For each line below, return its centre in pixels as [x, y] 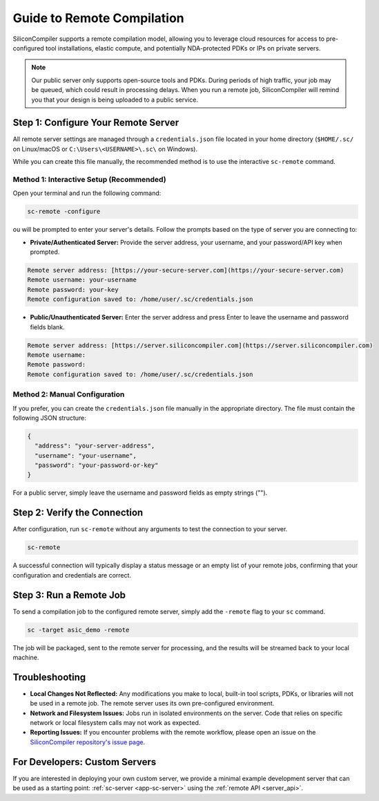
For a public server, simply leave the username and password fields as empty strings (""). [140, 493]
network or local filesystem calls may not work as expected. [115, 723]
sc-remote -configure [64, 212]
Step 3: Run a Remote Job [69, 595]
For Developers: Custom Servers [85, 762]
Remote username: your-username [82, 280]
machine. [26, 657]
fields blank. [47, 327]
